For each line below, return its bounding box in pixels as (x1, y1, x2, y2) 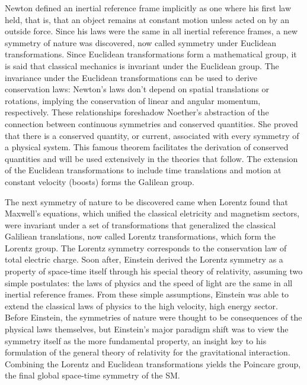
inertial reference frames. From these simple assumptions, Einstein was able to (5, 288, 289, 300)
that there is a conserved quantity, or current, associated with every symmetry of (5, 129, 299, 141)
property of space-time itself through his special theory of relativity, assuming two (5, 265, 303, 277)
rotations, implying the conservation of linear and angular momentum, (5, 94, 261, 106)
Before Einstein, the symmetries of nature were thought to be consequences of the (5, 311, 302, 323)
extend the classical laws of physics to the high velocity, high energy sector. (5, 299, 278, 312)
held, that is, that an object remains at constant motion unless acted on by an (5, 13, 289, 25)
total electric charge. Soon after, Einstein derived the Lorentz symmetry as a (5, 253, 283, 266)
